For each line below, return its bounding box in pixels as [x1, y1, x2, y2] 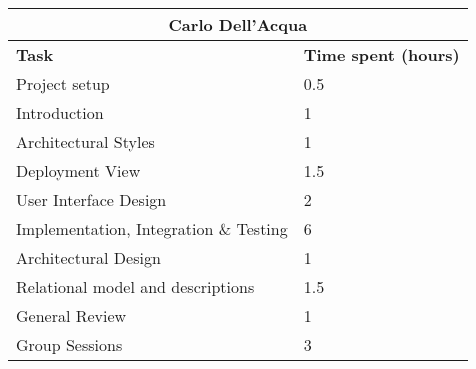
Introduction [16, 101, 104, 124]
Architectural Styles [16, 130, 155, 153]
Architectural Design [16, 246, 161, 269]
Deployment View [16, 159, 141, 182]
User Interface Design [16, 188, 167, 211]
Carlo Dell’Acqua [168, 13, 308, 36]
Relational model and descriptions [16, 275, 255, 298]
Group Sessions [16, 333, 123, 356]
